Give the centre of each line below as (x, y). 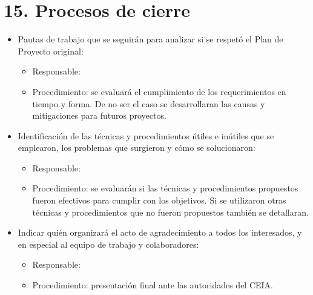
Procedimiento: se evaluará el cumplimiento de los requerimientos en (159, 91)
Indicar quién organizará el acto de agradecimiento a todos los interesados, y (160, 232)
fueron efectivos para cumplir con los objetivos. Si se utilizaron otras (159, 200)
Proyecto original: (51, 51)
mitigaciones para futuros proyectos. (99, 115)
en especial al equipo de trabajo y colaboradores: (108, 244)
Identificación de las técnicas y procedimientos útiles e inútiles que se (146, 135)
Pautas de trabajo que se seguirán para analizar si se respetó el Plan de (150, 39)
